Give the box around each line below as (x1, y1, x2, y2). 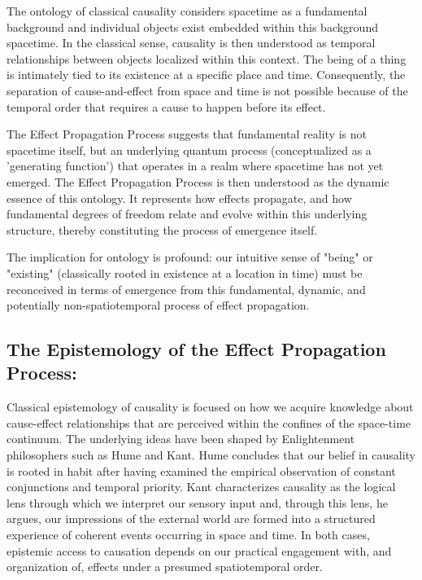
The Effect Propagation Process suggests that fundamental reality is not (7, 125, 367, 143)
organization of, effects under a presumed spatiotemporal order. (7, 558, 323, 575)
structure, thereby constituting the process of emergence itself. (7, 221, 318, 238)
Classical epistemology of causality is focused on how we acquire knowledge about (7, 398, 414, 415)
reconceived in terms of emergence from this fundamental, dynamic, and (7, 280, 366, 297)
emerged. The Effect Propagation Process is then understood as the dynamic (7, 173, 389, 190)
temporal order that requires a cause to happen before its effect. (7, 98, 326, 115)
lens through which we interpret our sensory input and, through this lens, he (7, 494, 388, 511)
